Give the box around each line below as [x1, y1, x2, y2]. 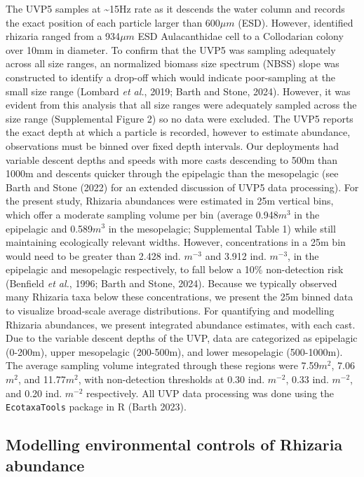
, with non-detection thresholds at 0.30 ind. [78, 372, 265, 387]
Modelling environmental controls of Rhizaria [6, 434, 343, 455]
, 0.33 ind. [285, 372, 329, 387]
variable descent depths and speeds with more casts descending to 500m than [6, 152, 338, 167]
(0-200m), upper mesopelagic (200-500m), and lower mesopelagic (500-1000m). [6, 344, 343, 359]
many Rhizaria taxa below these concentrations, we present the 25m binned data [6, 289, 353, 304]
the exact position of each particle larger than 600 [6, 15, 220, 29]
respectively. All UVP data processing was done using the [86, 385, 335, 400]
